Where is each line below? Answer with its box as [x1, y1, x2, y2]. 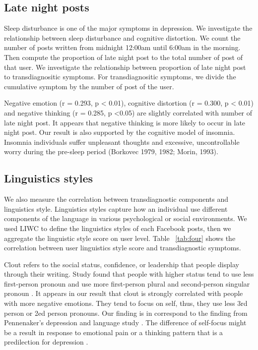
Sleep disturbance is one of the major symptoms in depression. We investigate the [4, 23, 253, 33]
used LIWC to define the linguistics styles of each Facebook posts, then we [4, 223, 231, 233]
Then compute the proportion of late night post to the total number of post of [4, 52, 243, 62]
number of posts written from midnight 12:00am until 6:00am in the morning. [4, 42, 241, 53]
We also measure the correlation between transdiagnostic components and [4, 194, 229, 204]
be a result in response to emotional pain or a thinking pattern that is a [4, 327, 223, 337]
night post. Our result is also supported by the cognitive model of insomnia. [4, 127, 235, 137]
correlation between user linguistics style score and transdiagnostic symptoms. [4, 242, 241, 253]
